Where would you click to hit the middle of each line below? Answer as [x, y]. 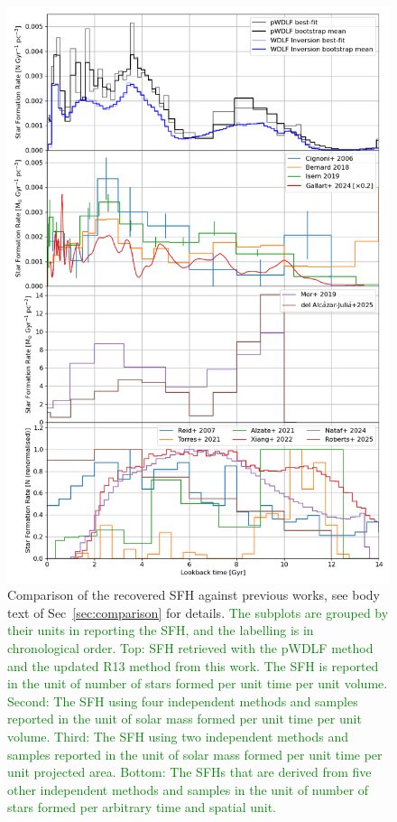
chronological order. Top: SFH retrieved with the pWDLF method [190, 647]
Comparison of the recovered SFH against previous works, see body [194, 595]
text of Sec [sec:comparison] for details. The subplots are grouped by [198, 612]
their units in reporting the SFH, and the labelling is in [161, 630]
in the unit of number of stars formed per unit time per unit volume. [198, 683]
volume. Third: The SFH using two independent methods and [178, 736]
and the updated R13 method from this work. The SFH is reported [193, 665]
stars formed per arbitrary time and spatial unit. [142, 807]
